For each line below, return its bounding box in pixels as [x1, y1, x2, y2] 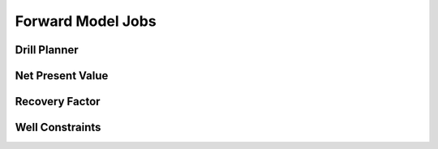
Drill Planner [15, 43, 79, 57]
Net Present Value [15, 69, 109, 83]
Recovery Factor [15, 95, 101, 109]
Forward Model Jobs [15, 12, 157, 30]
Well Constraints [15, 121, 101, 134]
